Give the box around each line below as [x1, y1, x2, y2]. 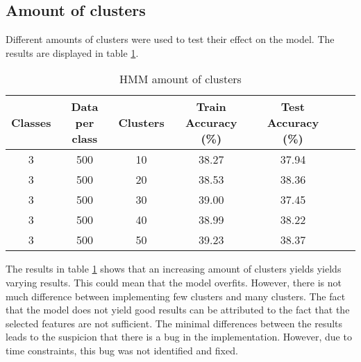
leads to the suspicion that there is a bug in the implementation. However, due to [6, 329, 352, 344]
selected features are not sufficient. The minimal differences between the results [6, 316, 343, 330]
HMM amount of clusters [119, 71, 242, 87]
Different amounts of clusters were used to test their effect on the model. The [6, 32, 335, 46]
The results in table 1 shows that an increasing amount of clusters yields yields [6, 261, 342, 276]
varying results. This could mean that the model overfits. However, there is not [6, 275, 342, 289]
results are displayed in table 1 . [6, 45, 139, 60]
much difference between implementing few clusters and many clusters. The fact [6, 288, 346, 303]
